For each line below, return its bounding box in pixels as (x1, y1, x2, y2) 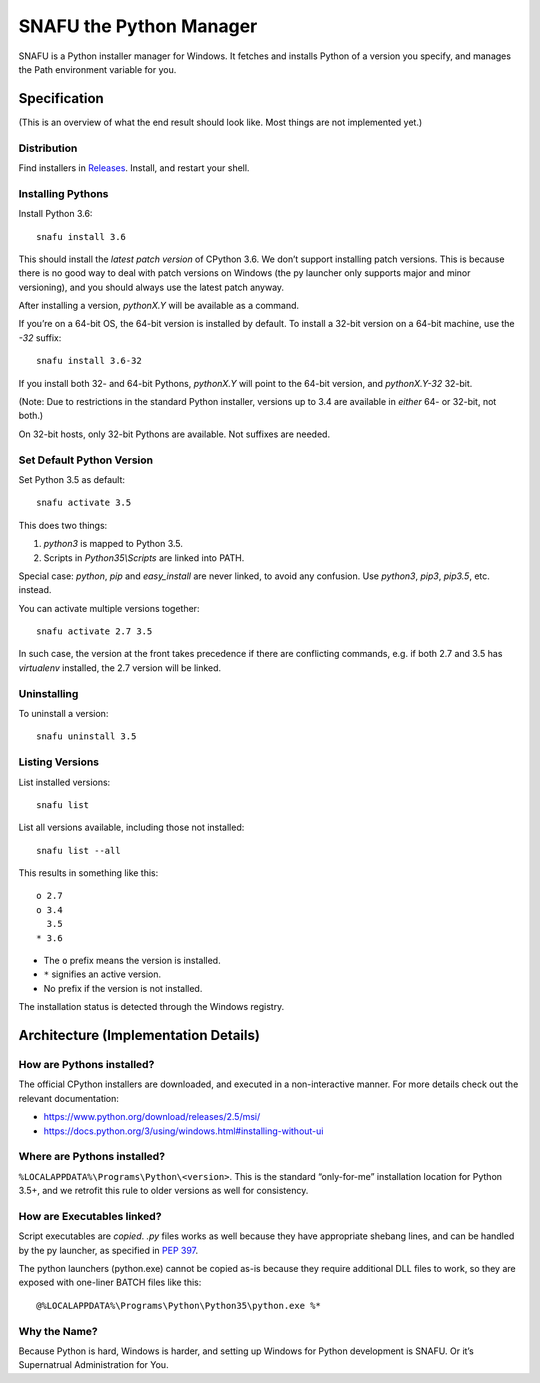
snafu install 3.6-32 (36, 355, 142, 367)
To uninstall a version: (18, 708, 109, 719)
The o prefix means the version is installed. (43, 955, 221, 967)
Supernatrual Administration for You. (18, 1359, 169, 1371)
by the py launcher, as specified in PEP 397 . (18, 1244, 199, 1256)
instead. (18, 584, 52, 596)
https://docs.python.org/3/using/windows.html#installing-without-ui (43, 1125, 324, 1137)
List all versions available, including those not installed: (18, 821, 245, 834)
